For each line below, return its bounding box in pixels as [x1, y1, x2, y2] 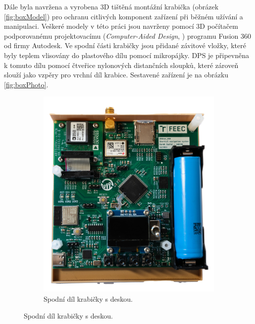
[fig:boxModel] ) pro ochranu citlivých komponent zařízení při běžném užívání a [4, 11, 243, 21]
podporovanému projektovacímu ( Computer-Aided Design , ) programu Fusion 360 [4, 30, 252, 41]
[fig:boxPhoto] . [4, 79, 49, 89]
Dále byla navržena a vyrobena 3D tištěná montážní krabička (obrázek [4, 1, 219, 11]
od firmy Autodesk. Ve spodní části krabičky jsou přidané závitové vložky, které [4, 40, 246, 51]
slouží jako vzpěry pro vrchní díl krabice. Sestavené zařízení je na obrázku [4, 69, 229, 80]
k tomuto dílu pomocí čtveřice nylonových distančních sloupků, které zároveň [4, 60, 239, 70]
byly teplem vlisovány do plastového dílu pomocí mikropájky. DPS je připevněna [4, 50, 249, 60]
